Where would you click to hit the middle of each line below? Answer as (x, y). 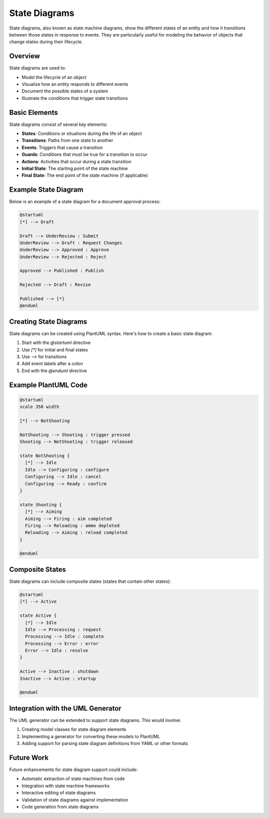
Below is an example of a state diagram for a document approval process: (85, 202)
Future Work (29, 757)
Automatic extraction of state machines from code (73, 779)
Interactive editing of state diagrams (59, 793)
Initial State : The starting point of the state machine (75, 169)
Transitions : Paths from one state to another (67, 140)
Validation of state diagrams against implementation (75, 800)
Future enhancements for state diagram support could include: (73, 770)
